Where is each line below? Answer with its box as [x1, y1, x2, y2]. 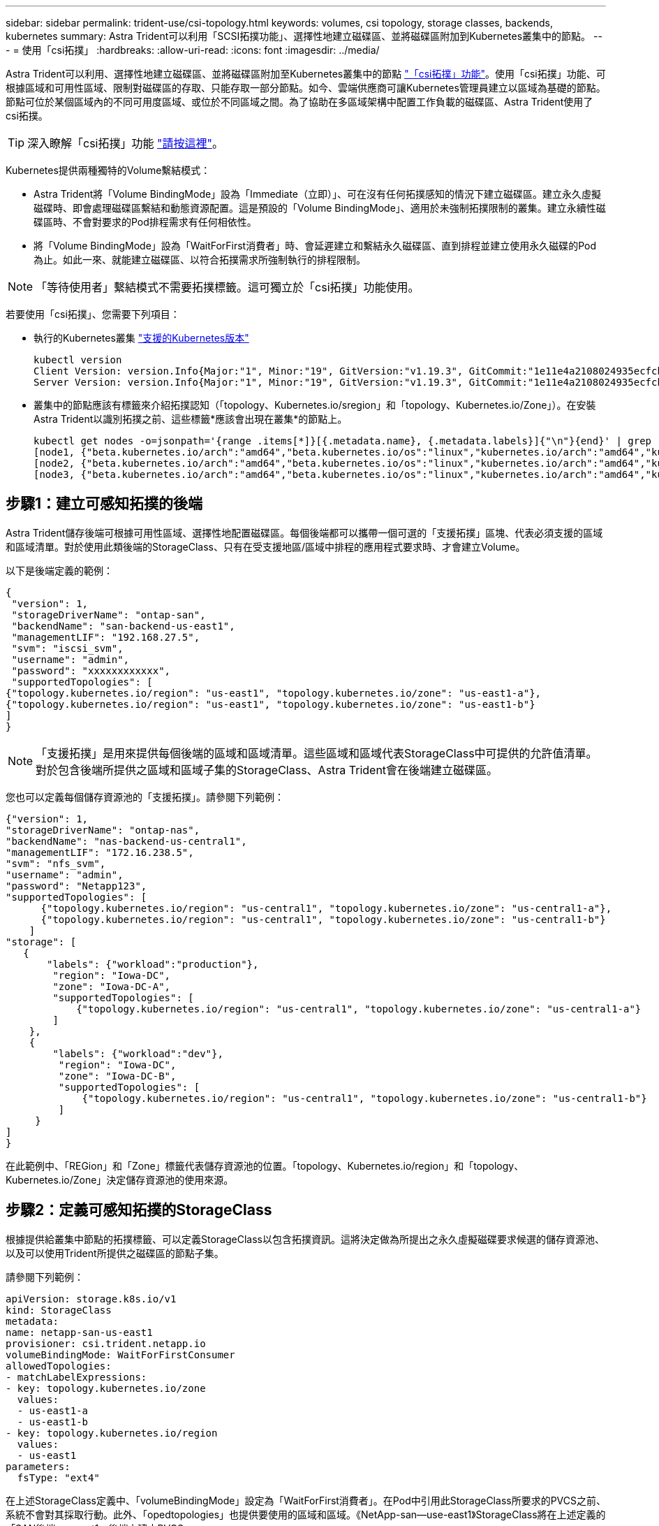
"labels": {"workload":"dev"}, [52, 1047, 223, 1059]
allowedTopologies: [6, 1360, 112, 1372]
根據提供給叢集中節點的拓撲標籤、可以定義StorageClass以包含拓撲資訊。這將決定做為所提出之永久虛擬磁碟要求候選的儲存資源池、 [6, 1233, 605, 1245]
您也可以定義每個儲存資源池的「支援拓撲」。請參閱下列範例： [6, 790, 284, 803]
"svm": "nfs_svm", [6, 857, 106, 869]
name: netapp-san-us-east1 [6, 1326, 153, 1338]
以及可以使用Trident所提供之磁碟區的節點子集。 [6, 1247, 224, 1259]
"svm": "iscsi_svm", [11, 642, 124, 654]
